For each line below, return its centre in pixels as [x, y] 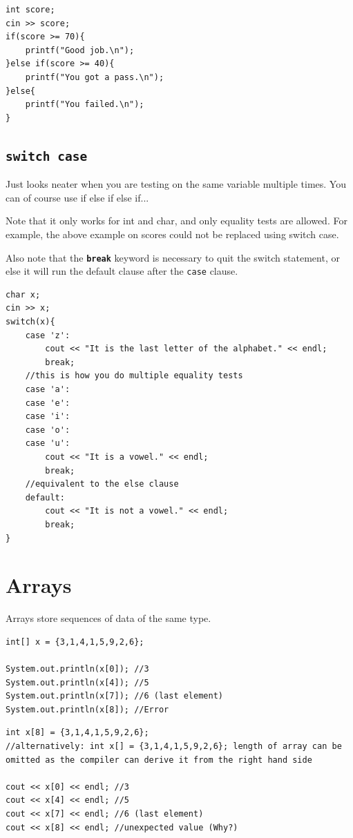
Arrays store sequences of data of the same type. [108, 618]
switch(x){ [30, 322]
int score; [30, 10]
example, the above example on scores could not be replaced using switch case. [172, 234]
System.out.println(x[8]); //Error [87, 709]
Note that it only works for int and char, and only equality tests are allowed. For [176, 221]
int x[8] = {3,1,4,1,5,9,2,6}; [77, 733]
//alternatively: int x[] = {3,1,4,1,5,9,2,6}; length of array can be [174, 746]
